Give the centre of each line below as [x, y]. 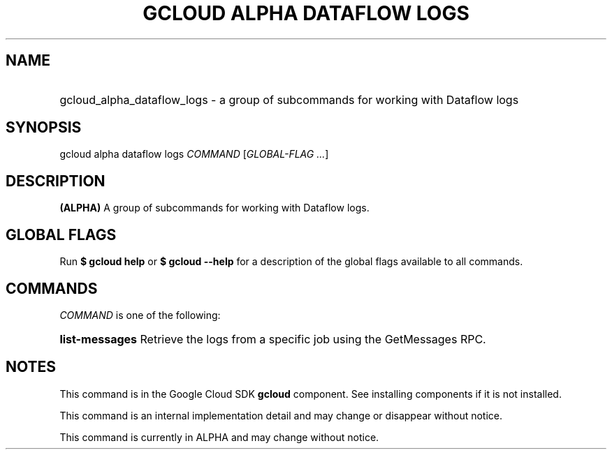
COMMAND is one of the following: [140, 315]
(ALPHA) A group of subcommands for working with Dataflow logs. [214, 208]
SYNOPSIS [44, 128]
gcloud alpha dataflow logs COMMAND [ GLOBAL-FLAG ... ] [194, 154]
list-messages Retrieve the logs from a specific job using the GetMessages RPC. [273, 339]
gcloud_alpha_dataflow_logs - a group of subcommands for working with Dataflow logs [289, 99]
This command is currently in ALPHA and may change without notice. [219, 437]
